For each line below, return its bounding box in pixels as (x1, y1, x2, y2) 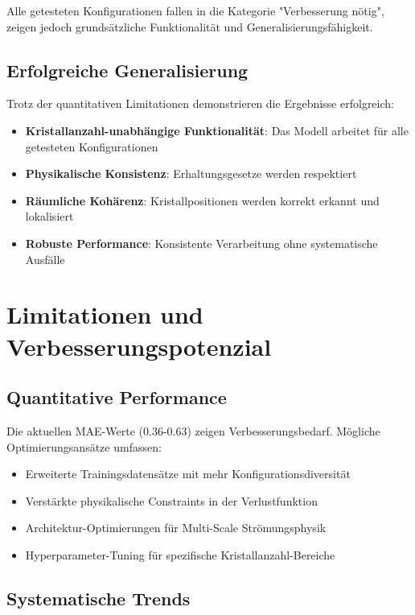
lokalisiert (25, 208, 74, 225)
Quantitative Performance (6, 385, 227, 410)
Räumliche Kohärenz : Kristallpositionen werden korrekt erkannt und (25, 192, 380, 208)
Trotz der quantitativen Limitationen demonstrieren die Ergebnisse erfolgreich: (6, 95, 394, 112)
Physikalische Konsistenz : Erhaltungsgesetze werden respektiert (25, 165, 357, 182)
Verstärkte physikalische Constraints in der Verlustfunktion (25, 492, 318, 509)
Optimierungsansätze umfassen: (6, 438, 162, 455)
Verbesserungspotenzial (6, 329, 272, 362)
